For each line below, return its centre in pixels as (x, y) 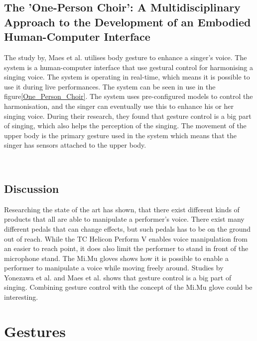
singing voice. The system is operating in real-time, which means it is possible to (127, 77)
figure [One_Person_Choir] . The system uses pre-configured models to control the (128, 96)
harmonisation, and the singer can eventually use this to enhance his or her (119, 106)
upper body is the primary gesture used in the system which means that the (120, 135)
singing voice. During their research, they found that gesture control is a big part (128, 116)
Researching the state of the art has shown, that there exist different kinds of (122, 209)
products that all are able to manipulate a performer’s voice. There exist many (124, 219)
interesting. (21, 297)
